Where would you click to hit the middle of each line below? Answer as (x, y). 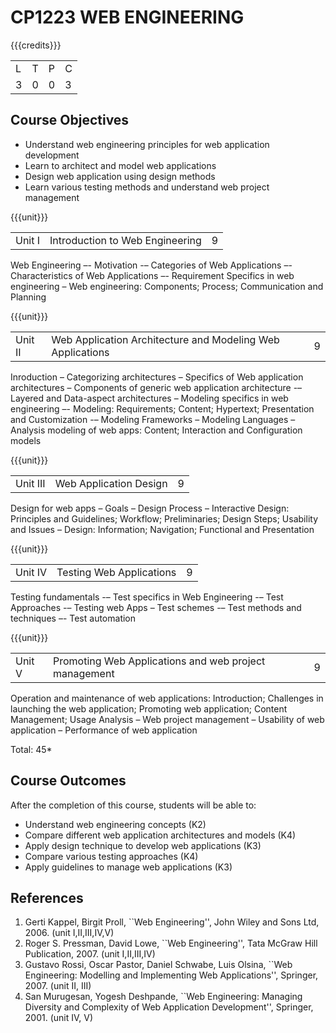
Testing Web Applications (116, 572)
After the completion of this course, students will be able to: (133, 805)
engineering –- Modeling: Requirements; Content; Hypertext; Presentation (162, 408)
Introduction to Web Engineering (125, 240)
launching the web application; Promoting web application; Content (149, 708)
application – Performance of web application (104, 730)
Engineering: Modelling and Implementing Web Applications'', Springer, (171, 975)
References (47, 897)
